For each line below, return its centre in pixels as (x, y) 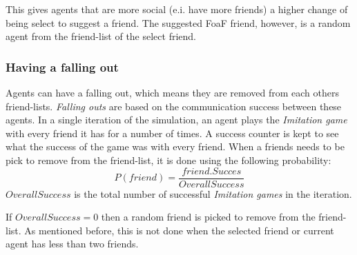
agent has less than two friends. (72, 244)
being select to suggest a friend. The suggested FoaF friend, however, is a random (178, 22)
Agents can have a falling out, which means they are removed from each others (172, 92)
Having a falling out (62, 67)
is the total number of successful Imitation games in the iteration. (213, 193)
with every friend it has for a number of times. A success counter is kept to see (172, 133)
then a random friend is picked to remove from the (208, 217)
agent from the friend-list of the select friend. (101, 36)
